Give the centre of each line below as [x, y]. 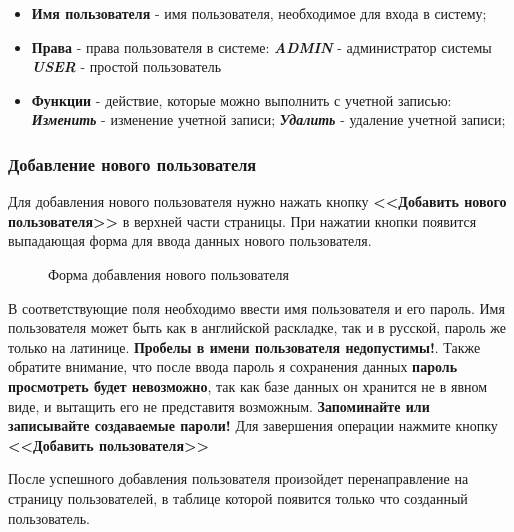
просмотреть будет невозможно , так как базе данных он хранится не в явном [248, 385]
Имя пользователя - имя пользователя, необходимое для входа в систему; [259, 13]
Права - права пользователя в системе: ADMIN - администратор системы [261, 46]
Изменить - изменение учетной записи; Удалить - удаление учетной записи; [268, 119]
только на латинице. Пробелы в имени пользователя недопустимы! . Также [244, 346]
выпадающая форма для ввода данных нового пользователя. [190, 240]
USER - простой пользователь [126, 66]
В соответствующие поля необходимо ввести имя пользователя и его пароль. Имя [256, 307]
